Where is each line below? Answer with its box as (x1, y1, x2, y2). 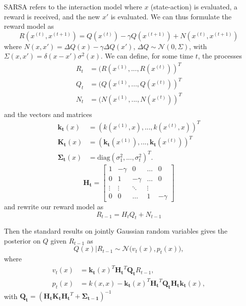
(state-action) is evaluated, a (150, 1, 238, 11)
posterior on (4, 235, 41, 245)
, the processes (198, 51, 242, 61)
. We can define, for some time (101, 51, 193, 61)
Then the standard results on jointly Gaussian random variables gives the (4, 226, 228, 236)
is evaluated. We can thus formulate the (111, 11, 232, 21)
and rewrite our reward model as (4, 201, 104, 211)
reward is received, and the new (4, 11, 100, 21)
